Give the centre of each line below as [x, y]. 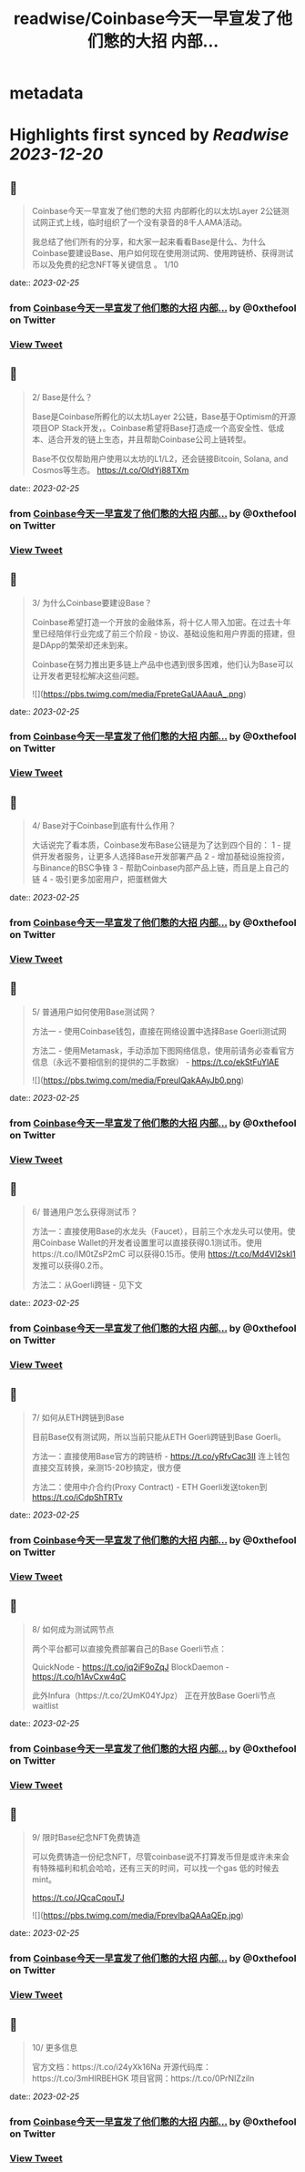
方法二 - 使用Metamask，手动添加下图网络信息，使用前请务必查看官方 [163, 1050]
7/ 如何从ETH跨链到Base [78, 1417]
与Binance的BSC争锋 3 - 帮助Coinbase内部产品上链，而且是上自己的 [160, 868]
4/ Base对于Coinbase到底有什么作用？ [104, 826]
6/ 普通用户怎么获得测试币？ [85, 1212]
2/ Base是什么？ [62, 396]
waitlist [45, 1705]
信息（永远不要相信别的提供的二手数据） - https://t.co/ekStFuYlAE [155, 1062]
